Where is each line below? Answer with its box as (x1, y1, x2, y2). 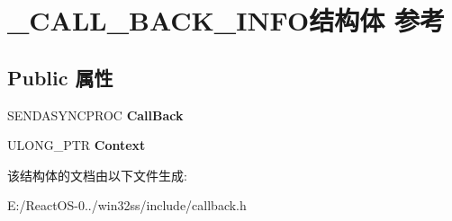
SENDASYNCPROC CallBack (7, 105, 184, 124)
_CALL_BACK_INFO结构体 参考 (7, 2, 445, 39)
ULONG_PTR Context (7, 136, 146, 155)
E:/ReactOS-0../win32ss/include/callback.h (7, 196, 247, 215)
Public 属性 (7, 63, 113, 91)
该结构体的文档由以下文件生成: (7, 165, 187, 184)
